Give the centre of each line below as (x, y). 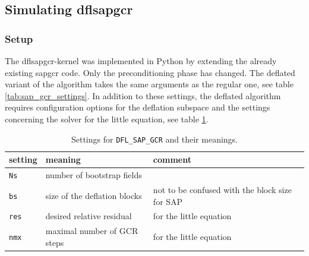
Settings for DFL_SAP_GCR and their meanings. (154, 139)
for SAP (168, 201)
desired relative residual (89, 216)
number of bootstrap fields (94, 175)
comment (172, 159)
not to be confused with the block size (222, 189)
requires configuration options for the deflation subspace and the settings (138, 107)
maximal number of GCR (92, 231)
